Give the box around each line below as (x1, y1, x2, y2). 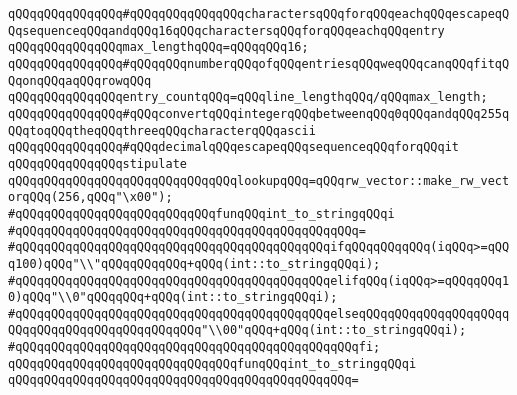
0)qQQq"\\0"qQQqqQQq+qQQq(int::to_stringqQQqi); (8, 290, 338, 305)
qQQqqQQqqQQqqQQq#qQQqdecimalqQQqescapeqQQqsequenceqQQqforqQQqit (8, 140, 460, 155)
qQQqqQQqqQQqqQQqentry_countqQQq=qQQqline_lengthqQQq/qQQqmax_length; (8, 90, 488, 105)
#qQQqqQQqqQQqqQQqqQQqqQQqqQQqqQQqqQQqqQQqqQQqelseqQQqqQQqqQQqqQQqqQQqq (8, 306, 510, 321)
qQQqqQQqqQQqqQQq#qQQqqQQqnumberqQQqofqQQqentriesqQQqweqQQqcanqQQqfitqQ (8, 56, 510, 71)
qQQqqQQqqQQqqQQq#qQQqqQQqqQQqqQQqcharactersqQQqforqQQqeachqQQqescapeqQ (8, 7, 510, 21)
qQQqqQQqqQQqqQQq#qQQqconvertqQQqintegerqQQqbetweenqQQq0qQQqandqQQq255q (8, 106, 510, 121)
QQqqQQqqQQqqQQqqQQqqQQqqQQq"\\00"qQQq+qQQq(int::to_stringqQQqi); (8, 323, 467, 338)
